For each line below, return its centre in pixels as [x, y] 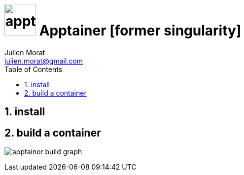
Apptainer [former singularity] [140, 31]
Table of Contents [34, 69]
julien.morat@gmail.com [44, 61]
